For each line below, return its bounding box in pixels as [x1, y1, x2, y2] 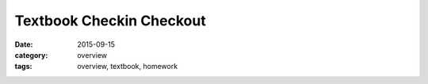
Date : [14, 40, 33, 49]
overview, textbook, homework [77, 62, 178, 71]
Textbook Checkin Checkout [14, 12, 206, 29]
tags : [14, 62, 32, 71]
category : [14, 50, 48, 59]
